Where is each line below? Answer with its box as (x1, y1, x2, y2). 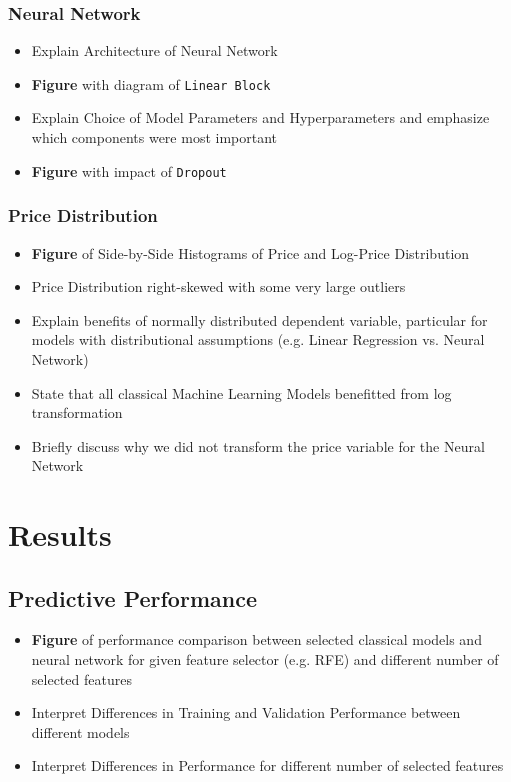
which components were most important (31, 127, 278, 148)
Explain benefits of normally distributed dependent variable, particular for (31, 309, 488, 330)
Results (8, 514, 112, 555)
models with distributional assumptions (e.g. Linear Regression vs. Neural (31, 329, 485, 350)
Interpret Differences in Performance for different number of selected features (31, 755, 504, 776)
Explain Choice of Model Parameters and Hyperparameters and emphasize (31, 107, 490, 128)
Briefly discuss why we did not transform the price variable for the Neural (31, 435, 485, 456)
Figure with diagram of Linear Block (31, 73, 271, 94)
